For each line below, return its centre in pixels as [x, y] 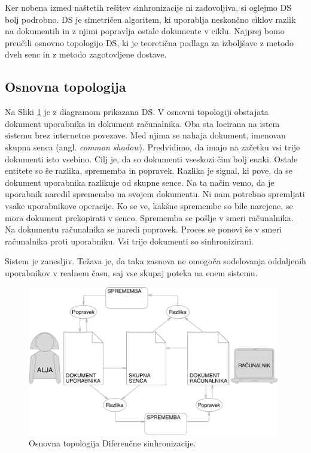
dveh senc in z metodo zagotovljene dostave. [86, 54]
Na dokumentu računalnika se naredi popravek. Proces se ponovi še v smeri [143, 229]
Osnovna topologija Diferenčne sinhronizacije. [112, 443]
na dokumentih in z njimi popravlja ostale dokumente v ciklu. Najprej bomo [145, 31]
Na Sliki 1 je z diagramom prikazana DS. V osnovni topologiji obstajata [137, 112]
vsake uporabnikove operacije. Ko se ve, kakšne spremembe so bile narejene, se [149, 205]
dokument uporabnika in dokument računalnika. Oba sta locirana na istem [142, 123]
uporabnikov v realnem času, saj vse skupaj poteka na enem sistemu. [131, 272]
